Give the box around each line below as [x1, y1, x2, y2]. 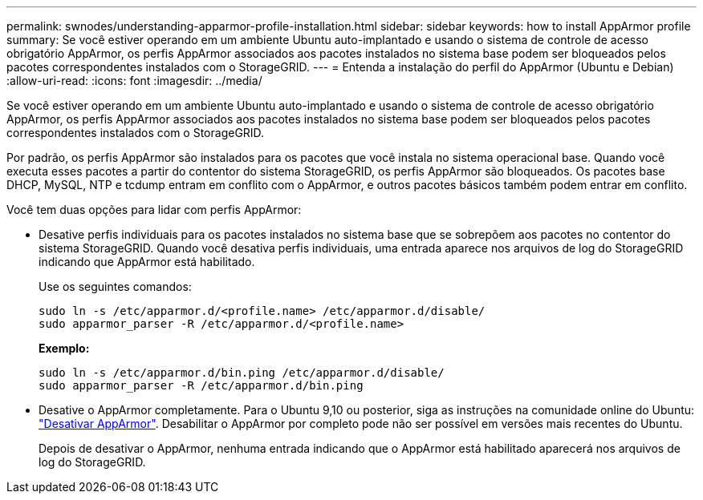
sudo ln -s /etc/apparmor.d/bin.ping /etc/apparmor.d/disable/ [39, 366, 445, 379]
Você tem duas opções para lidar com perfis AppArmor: [6, 203, 302, 216]
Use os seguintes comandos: [39, 280, 192, 293]
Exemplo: [39, 341, 90, 355]
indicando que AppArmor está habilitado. [39, 255, 255, 268]
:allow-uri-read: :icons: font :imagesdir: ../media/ [6, 74, 262, 87]
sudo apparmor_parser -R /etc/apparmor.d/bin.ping [39, 379, 364, 392]
